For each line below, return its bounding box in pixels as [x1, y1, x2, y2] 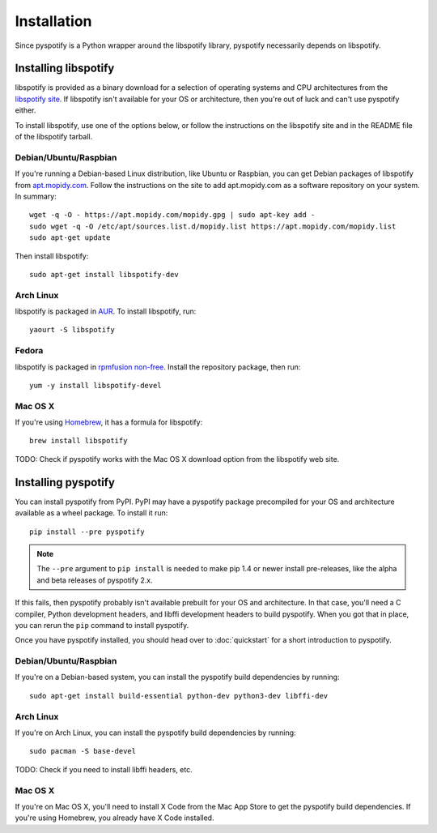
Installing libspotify [15, 62, 115, 75]
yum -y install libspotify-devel [29, 381, 162, 390]
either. [15, 105, 36, 115]
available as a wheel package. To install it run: [15, 508, 168, 518]
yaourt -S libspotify [29, 325, 115, 335]
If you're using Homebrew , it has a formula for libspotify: [15, 417, 203, 427]
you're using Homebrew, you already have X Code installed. [15, 813, 214, 822]
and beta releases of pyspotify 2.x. [36, 575, 153, 585]
